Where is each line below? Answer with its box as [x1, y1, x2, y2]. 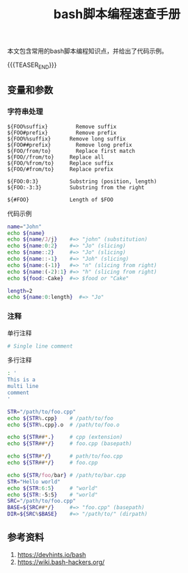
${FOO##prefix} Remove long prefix [7, 141, 132, 148]
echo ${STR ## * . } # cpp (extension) [7, 434, 123, 441]
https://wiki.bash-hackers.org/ [17, 558, 105, 566]
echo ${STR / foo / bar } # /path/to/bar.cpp [7, 471, 127, 478]
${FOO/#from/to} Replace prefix [7, 166, 113, 172]
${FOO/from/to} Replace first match [7, 147, 136, 154]
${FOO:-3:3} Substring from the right [7, 184, 145, 191]
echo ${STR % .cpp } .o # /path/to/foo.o [7, 421, 120, 428]
